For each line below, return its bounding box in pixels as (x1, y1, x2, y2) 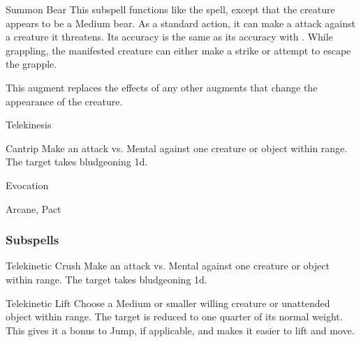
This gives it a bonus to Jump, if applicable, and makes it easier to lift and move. (6, 322, 355, 337)
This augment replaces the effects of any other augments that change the (6, 80, 318, 94)
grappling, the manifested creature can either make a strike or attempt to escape (6, 43, 351, 57)
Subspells (6, 231, 59, 248)
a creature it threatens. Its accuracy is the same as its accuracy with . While (6, 29, 333, 44)
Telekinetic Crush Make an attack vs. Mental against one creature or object (6, 258, 330, 273)
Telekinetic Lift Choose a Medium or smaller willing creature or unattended (6, 295, 330, 310)
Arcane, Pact (6, 201, 61, 216)
